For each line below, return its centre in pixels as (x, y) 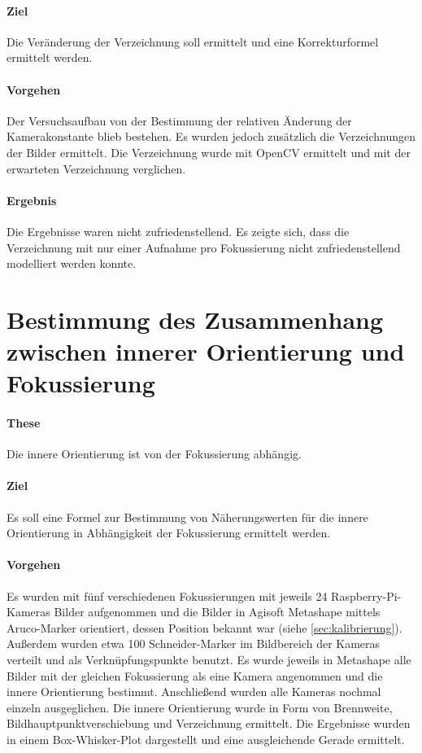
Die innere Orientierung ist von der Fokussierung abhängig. (154, 454)
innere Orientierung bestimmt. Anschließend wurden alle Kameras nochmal (194, 692)
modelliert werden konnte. (72, 263)
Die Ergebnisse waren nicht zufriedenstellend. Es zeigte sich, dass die (178, 231)
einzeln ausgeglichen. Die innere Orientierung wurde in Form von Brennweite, (200, 707)
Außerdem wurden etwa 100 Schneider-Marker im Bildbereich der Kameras (194, 644)
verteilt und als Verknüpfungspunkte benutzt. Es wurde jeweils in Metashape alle (209, 660)
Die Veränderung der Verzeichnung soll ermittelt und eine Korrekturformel (193, 41)
